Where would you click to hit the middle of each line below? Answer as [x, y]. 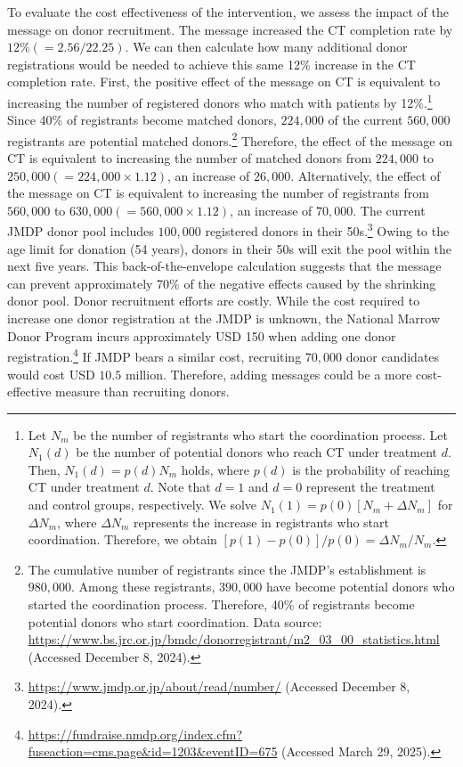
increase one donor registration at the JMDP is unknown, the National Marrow [224, 318]
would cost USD [51, 374]
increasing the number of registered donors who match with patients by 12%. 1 [220, 101]
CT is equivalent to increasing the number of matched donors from [190, 158]
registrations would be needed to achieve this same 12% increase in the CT [211, 64]
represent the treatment [370, 487]
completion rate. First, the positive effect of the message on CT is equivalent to [224, 82]
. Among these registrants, [143, 587]
